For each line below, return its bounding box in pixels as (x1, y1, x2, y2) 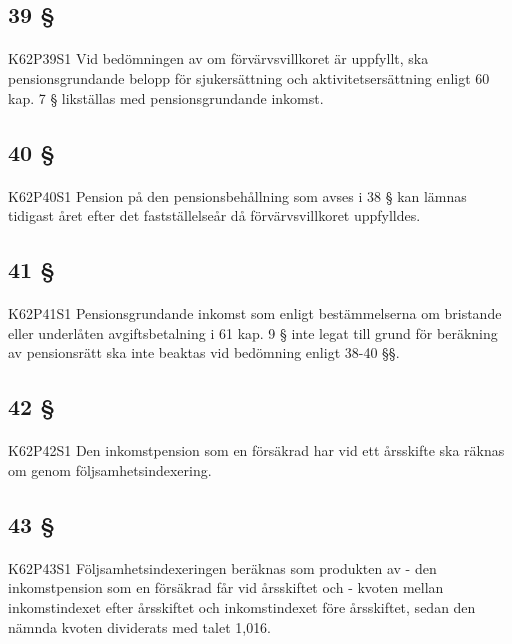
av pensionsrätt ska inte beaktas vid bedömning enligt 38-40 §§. (8, 342, 400, 363)
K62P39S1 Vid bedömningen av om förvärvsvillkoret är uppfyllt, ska (8, 48, 429, 69)
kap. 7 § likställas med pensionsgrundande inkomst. (8, 87, 324, 108)
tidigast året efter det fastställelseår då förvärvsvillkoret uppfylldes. (8, 205, 421, 226)
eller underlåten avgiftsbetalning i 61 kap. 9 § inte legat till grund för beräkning (8, 322, 498, 343)
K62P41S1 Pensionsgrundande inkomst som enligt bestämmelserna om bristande (8, 303, 502, 324)
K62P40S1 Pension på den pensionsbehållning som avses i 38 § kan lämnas (8, 185, 467, 206)
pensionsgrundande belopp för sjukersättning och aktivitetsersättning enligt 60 (8, 67, 490, 88)
